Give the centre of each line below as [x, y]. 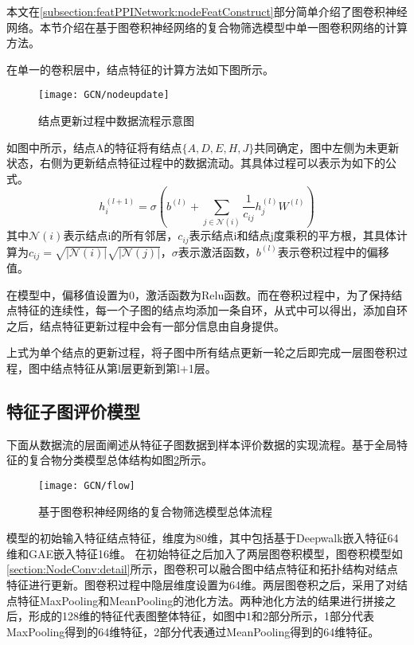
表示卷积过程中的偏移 [333, 251]
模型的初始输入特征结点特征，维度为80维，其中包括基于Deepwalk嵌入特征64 [203, 538]
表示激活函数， [217, 251]
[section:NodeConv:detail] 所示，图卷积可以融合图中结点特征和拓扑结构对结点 [202, 569]
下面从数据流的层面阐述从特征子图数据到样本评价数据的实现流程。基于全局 [201, 444]
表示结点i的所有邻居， [121, 235]
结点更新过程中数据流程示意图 [116, 121]
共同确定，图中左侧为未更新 [327, 147]
